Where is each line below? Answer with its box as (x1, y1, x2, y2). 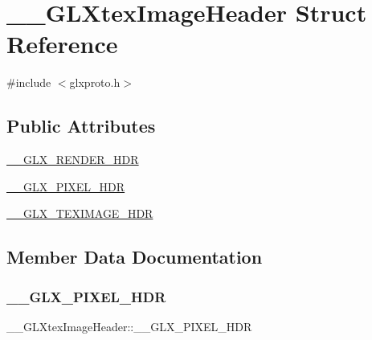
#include (6, 74, 51, 91)
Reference (6, 27, 118, 60)
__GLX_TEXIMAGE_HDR (6, 205, 153, 222)
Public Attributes (6, 113, 156, 138)
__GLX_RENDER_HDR (6, 151, 139, 168)
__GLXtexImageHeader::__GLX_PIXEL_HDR (6, 317, 252, 334)
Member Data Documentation (6, 244, 263, 269)
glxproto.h (69, 74, 121, 91)
